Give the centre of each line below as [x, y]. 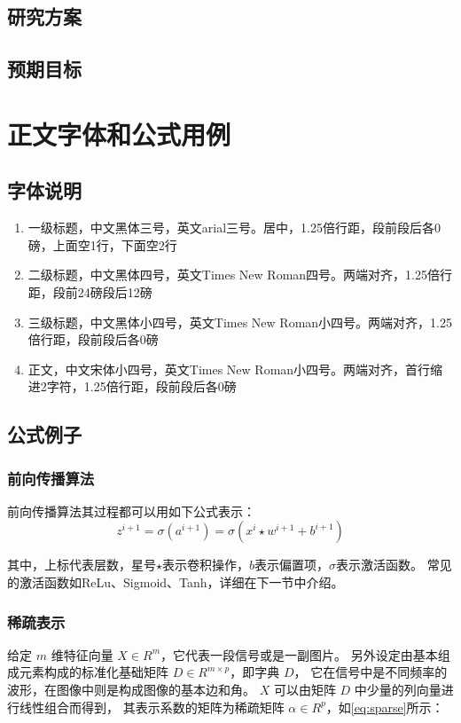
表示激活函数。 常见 [394, 565]
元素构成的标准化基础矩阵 [94, 672]
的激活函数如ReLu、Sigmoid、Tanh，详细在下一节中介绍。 [176, 582]
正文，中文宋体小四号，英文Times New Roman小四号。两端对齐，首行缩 [235, 369]
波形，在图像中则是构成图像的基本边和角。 [131, 690]
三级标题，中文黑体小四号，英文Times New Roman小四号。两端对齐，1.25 [240, 322]
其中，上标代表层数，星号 [82, 565]
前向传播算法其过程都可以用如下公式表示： [131, 511]
